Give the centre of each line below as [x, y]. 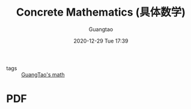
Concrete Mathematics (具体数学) [101, 12]
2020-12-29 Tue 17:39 [101, 41]
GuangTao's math [43, 74]
